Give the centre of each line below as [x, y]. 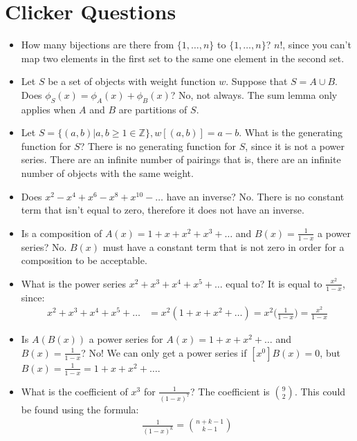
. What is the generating [291, 132]
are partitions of [153, 109]
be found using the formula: [80, 409]
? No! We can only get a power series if [164, 352]
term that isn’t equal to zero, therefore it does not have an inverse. [163, 210]
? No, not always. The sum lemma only [254, 94]
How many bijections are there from [98, 45]
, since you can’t [317, 45]
